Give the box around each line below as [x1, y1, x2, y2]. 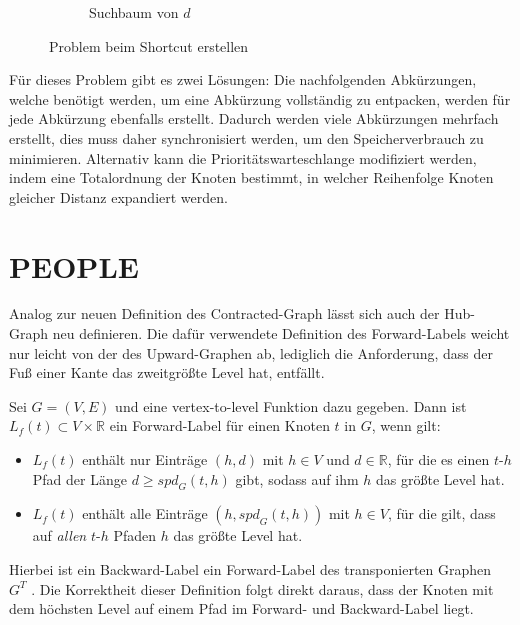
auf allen [32, 525, 87, 546]
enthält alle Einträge [82, 503, 208, 524]
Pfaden [113, 525, 156, 546]
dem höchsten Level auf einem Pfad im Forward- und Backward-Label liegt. [9, 598, 474, 619]
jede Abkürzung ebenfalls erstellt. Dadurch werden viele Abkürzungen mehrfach [9, 108, 499, 129]
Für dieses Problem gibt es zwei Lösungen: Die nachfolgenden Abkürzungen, [9, 69, 477, 90]
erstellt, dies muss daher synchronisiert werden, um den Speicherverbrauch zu [9, 127, 484, 148]
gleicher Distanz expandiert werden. [9, 186, 228, 207]
